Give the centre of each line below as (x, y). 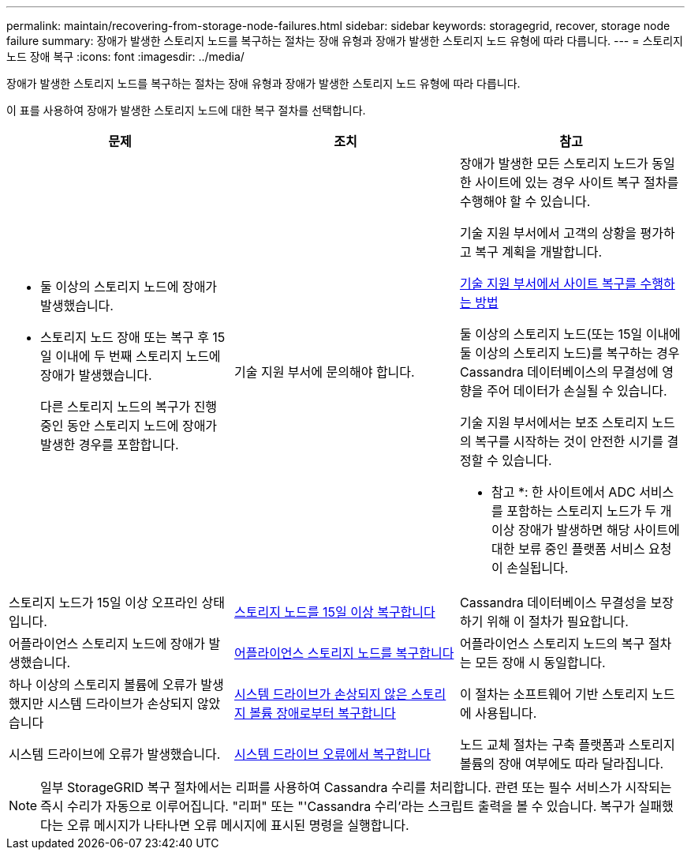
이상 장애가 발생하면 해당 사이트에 (585, 530)
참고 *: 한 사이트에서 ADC (563, 492)
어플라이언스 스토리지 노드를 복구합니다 (344, 653)
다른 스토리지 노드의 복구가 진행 (129, 407)
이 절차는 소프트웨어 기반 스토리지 (554, 694)
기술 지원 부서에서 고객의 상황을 (548, 233)
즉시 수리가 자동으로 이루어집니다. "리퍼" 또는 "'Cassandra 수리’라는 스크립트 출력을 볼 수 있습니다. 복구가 (338, 806)
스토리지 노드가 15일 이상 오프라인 (104, 603)
